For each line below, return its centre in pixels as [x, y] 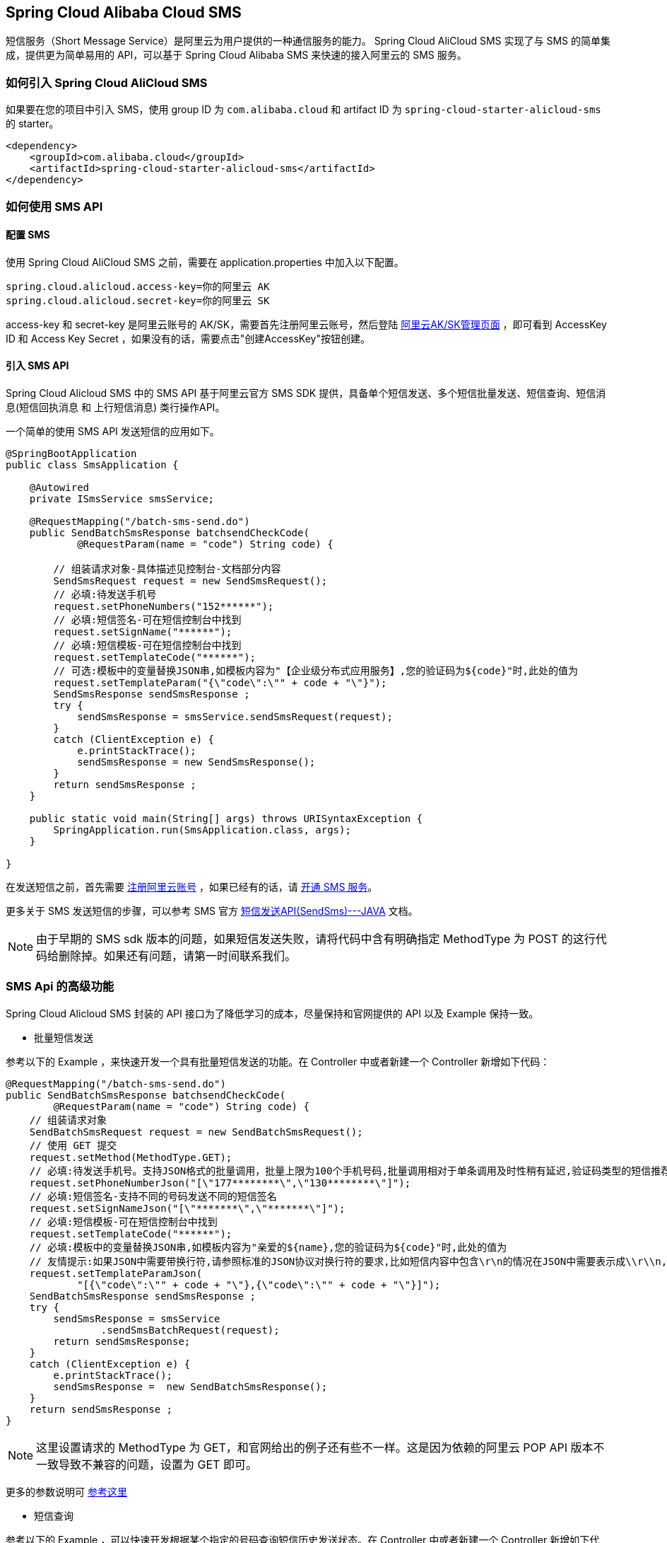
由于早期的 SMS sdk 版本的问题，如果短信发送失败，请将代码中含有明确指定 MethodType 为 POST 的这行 [316, 938]
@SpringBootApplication [71, 453]
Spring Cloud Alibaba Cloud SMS [124, 12]
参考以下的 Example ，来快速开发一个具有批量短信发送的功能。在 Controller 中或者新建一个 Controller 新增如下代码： [278, 1061]
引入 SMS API [37, 366]
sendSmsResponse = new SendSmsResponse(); [196, 762]
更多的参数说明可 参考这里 [66, 1491]
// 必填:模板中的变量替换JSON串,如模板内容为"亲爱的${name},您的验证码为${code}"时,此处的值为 [268, 1247]
